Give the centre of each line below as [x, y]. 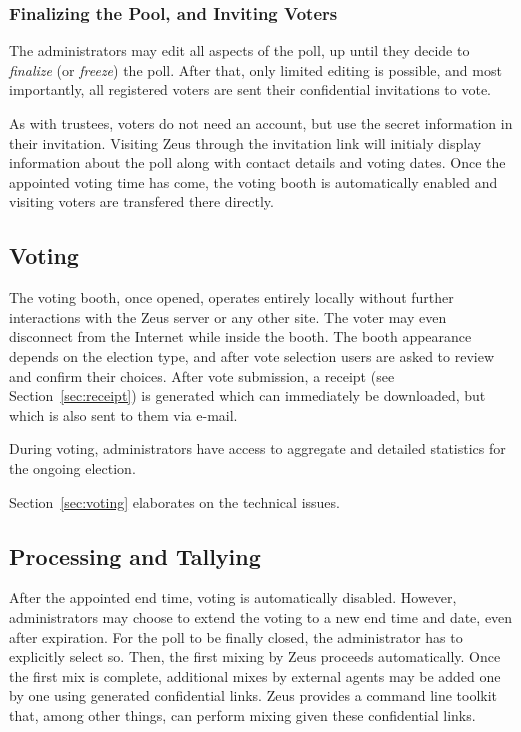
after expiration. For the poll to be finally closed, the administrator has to [236, 636]
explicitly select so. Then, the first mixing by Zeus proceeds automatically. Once [255, 656]
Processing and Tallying [135, 555]
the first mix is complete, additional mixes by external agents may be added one [255, 675]
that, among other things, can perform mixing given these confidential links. [242, 714]
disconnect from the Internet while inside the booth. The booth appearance [240, 336]
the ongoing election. [72, 467]
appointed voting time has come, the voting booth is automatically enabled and [253, 181]
